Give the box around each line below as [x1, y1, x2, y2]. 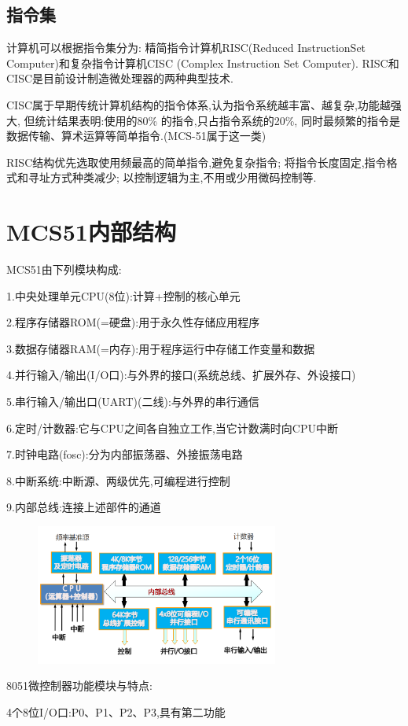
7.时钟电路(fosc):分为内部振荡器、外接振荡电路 [6, 446, 243, 463]
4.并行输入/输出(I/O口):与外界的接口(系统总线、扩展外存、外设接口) [6, 367, 356, 383]
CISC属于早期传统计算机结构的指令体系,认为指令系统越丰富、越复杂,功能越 [6, 96, 391, 112]
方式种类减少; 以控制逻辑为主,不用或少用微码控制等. [50, 169, 317, 186]
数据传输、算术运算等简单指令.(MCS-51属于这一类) [6, 127, 266, 144]
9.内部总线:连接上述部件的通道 [6, 499, 161, 515]
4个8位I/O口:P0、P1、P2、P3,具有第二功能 [6, 703, 226, 720]
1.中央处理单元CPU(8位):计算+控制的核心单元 [6, 287, 241, 304]
